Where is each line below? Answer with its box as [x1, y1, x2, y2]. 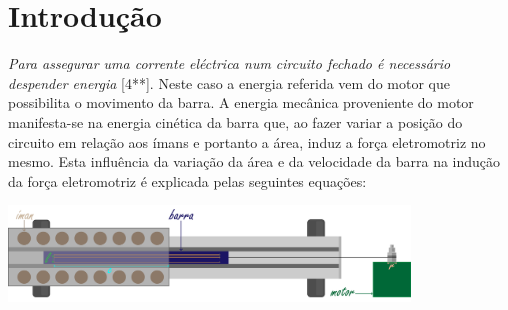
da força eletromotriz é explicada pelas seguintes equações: [8, 170, 367, 191]
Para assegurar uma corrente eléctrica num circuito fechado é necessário [8, 53, 451, 74]
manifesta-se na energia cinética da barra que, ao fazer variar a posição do [8, 111, 463, 132]
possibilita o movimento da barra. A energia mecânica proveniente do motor [8, 92, 474, 113]
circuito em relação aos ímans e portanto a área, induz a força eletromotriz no [8, 131, 486, 152]
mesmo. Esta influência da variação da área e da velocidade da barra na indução [8, 151, 501, 172]
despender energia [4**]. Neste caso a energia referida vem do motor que [8, 72, 450, 93]
